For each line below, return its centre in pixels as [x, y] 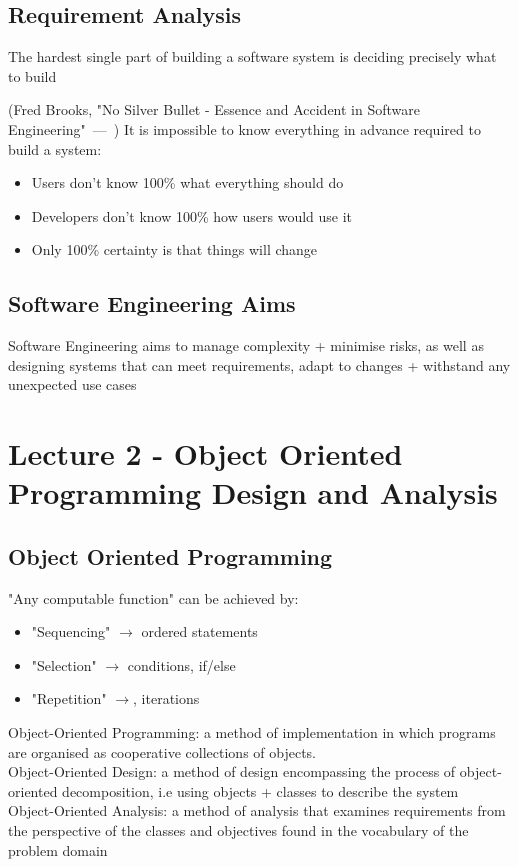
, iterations [166, 698]
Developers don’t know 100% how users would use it [192, 215]
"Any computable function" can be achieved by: [153, 597]
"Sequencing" [71, 631]
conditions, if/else [181, 664]
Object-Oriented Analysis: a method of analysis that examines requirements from [257, 810]
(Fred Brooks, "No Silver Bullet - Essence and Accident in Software [214, 109]
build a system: [55, 148]
